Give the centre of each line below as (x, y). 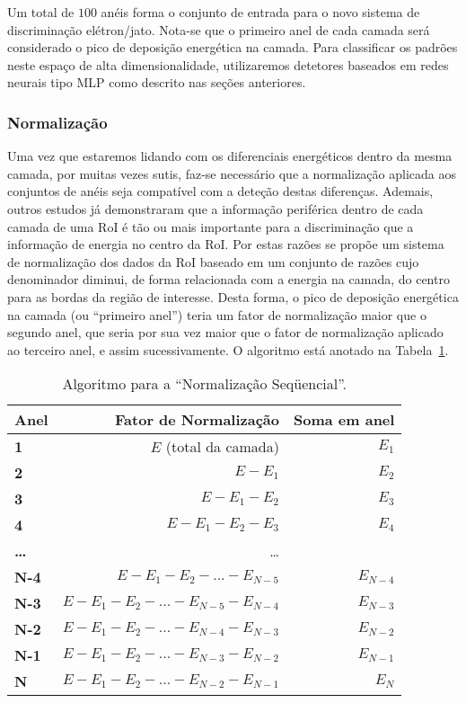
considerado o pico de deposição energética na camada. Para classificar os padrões (233, 47)
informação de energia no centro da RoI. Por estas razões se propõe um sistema (226, 244)
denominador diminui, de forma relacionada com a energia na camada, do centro (229, 279)
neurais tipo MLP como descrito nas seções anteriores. (157, 82)
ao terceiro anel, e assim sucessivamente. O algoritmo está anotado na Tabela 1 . (228, 349)
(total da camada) (222, 447)
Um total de (41, 12)
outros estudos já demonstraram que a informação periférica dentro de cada (215, 208)
